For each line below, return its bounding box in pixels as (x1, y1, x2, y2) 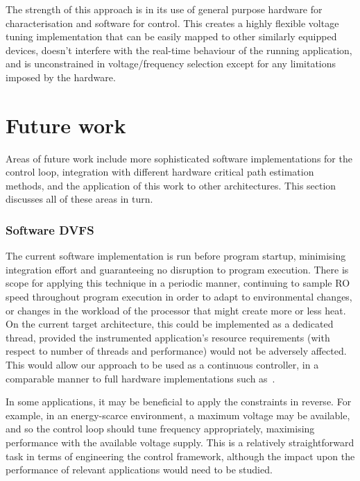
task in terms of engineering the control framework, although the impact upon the (6, 448, 355, 463)
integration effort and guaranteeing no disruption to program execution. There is (6, 262, 349, 276)
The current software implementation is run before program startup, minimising (6, 248, 346, 263)
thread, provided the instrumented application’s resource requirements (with (6, 330, 330, 344)
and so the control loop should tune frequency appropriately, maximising (6, 421, 315, 436)
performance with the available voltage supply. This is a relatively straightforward (6, 435, 354, 449)
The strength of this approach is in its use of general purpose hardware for (6, 2, 323, 16)
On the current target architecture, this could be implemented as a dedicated (6, 317, 334, 331)
